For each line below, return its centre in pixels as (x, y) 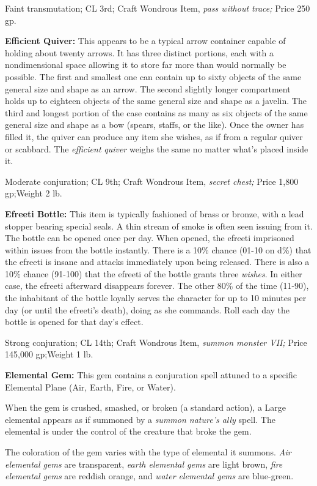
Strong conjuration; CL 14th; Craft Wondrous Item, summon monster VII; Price (156, 342)
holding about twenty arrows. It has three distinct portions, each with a (139, 52)
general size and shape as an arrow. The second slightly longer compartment (148, 88)
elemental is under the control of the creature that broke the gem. (128, 431)
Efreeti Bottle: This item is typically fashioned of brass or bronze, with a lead (155, 213)
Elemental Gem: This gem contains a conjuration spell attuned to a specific (151, 375)
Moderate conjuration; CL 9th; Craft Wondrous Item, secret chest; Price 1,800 (152, 181)
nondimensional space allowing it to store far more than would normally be (146, 65)
